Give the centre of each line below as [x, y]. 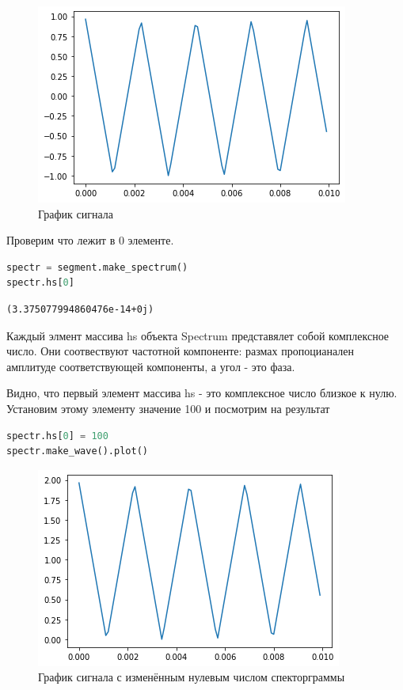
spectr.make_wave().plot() [77, 451]
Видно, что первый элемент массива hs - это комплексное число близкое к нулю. [202, 393]
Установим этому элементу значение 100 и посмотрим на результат [168, 408]
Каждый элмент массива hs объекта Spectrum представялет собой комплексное [198, 335]
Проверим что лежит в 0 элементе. [90, 240]
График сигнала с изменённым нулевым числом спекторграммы [192, 677]
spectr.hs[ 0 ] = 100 [57, 436]
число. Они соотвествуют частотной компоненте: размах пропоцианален [180, 351]
